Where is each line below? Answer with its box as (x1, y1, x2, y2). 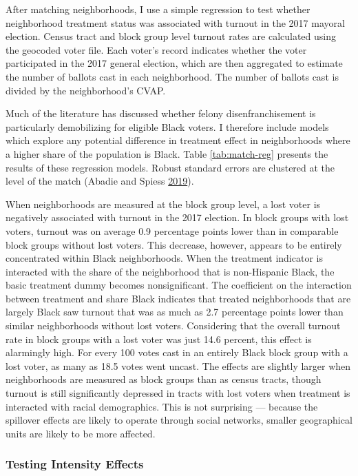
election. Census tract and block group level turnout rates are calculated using (6, 29, 337, 43)
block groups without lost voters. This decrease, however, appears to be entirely (6, 237, 342, 251)
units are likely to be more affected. (6, 426, 156, 440)
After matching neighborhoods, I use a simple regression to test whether (6, 2, 310, 16)
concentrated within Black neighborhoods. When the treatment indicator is (6, 251, 323, 265)
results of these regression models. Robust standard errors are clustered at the (6, 160, 335, 174)
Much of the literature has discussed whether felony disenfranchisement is (6, 106, 316, 121)
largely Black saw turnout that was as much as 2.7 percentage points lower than (6, 304, 344, 319)
